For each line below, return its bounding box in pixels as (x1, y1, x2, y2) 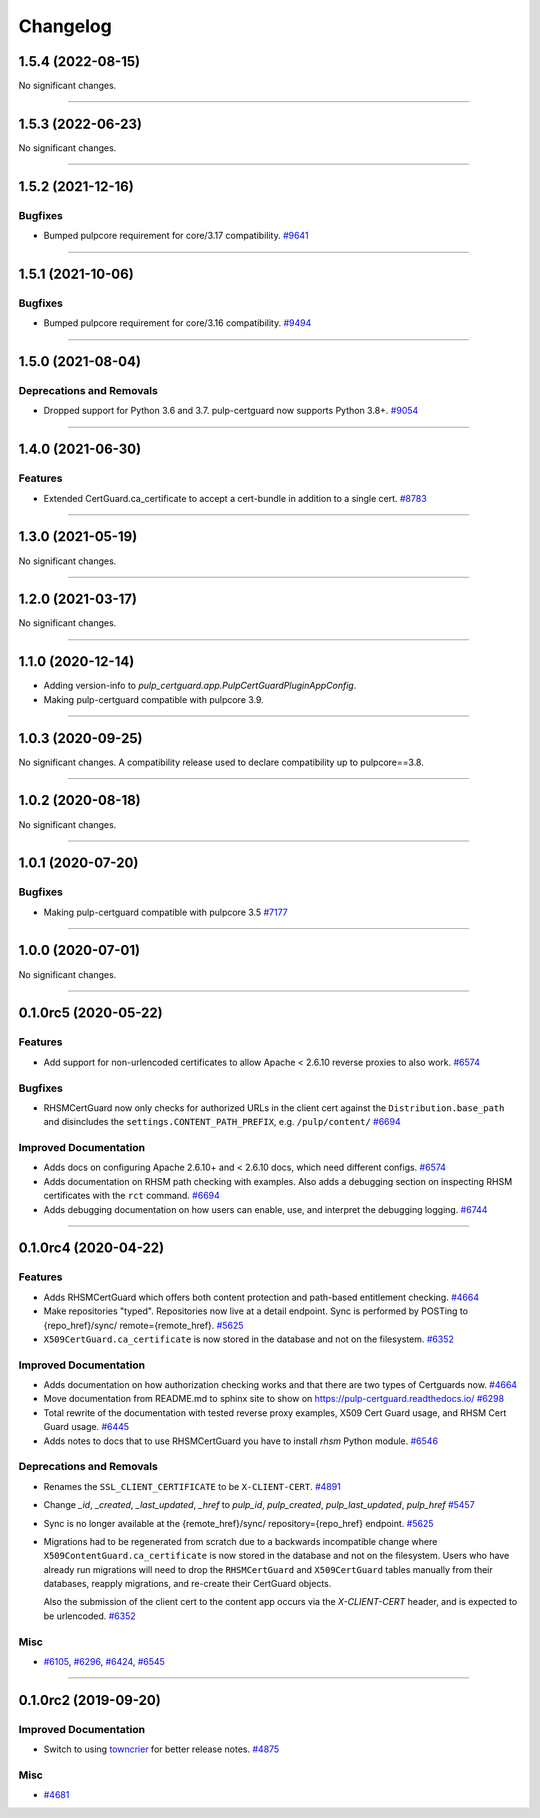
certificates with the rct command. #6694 (43, 1190, 220, 1202)
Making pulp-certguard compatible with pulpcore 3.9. (43, 693, 264, 705)
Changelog (18, 15, 112, 37)
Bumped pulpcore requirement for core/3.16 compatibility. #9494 (43, 317, 312, 329)
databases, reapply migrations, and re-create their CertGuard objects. (43, 1578, 332, 1590)
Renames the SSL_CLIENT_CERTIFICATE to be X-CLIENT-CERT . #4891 (43, 1480, 342, 1492)
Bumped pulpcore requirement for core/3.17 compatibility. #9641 (43, 230, 309, 242)
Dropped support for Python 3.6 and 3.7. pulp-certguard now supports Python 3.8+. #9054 (43, 405, 419, 417)
